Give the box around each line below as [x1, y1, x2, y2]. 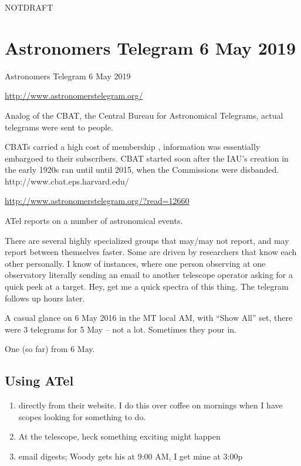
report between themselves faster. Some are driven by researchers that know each [5, 246, 297, 258]
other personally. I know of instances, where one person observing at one [5, 257, 266, 269]
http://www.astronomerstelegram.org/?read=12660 [5, 195, 190, 207]
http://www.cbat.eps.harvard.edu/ [5, 175, 129, 187]
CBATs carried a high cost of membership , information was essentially [5, 140, 261, 153]
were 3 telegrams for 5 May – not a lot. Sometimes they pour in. [5, 323, 236, 335]
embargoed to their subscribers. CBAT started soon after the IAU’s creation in [5, 152, 289, 164]
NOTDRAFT [5, 1, 53, 13]
